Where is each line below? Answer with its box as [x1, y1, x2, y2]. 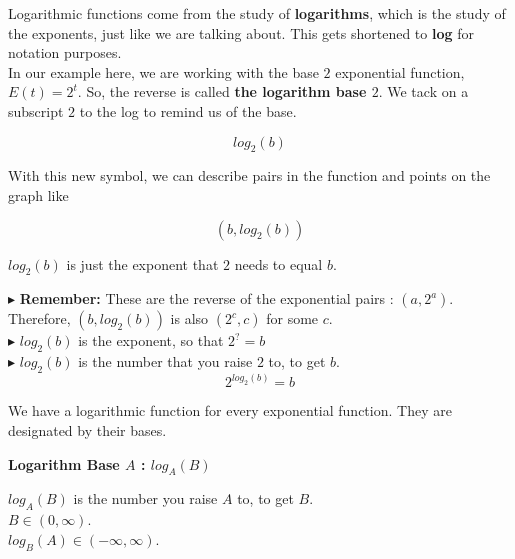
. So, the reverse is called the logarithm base [77, 81, 367, 102]
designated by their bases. [8, 419, 167, 440]
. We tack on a [378, 81, 469, 102]
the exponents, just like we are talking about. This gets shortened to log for [8, 22, 474, 43]
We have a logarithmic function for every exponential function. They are [8, 400, 452, 421]
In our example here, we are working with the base [8, 61, 319, 82]
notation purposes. [8, 42, 122, 63]
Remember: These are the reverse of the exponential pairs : [19, 288, 394, 309]
